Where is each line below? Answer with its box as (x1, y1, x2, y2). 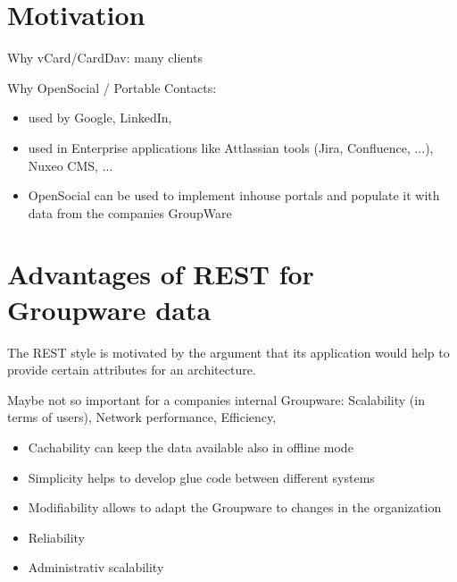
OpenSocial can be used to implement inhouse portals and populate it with (28, 186, 440, 205)
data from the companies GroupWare (28, 203, 232, 222)
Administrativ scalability (28, 558, 164, 577)
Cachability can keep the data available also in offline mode (28, 437, 353, 456)
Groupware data (7, 291, 212, 327)
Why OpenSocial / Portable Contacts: (7, 78, 217, 97)
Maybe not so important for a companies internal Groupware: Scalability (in (7, 390, 425, 409)
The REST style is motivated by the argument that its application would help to (7, 342, 450, 361)
